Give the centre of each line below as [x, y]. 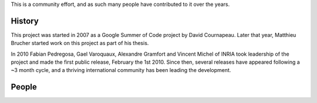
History [25, 21]
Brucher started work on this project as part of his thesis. [80, 43]
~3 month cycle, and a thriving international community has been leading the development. [121, 70]
